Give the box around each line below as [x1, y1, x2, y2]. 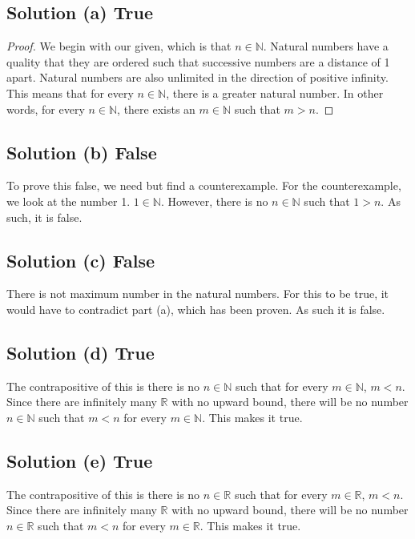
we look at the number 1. [6, 192, 131, 209]
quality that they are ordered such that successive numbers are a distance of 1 [6, 53, 390, 70]
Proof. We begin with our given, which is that [6, 38, 232, 54]
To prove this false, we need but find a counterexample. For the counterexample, [6, 177, 401, 194]
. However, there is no [160, 192, 268, 209]
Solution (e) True [6, 448, 153, 473]
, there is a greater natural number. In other [166, 84, 384, 101]
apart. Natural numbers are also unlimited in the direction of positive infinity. [6, 69, 389, 86]
